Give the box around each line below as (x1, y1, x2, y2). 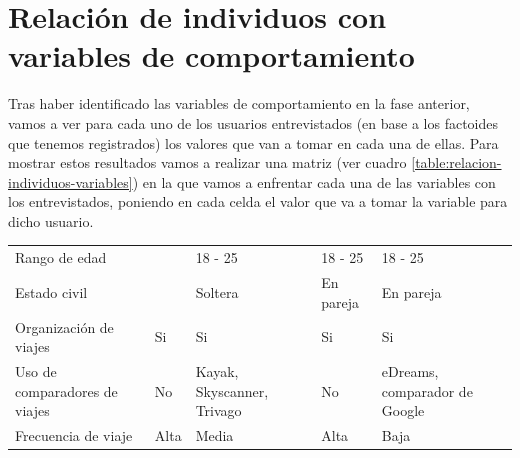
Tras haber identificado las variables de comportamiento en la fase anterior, (8, 93, 470, 114)
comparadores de (15, 380, 118, 401)
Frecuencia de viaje (15, 424, 133, 445)
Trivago (195, 400, 242, 421)
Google (381, 400, 425, 421)
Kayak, (195, 360, 239, 381)
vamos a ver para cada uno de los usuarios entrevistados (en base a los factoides (8, 112, 499, 133)
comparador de (381, 380, 473, 401)
